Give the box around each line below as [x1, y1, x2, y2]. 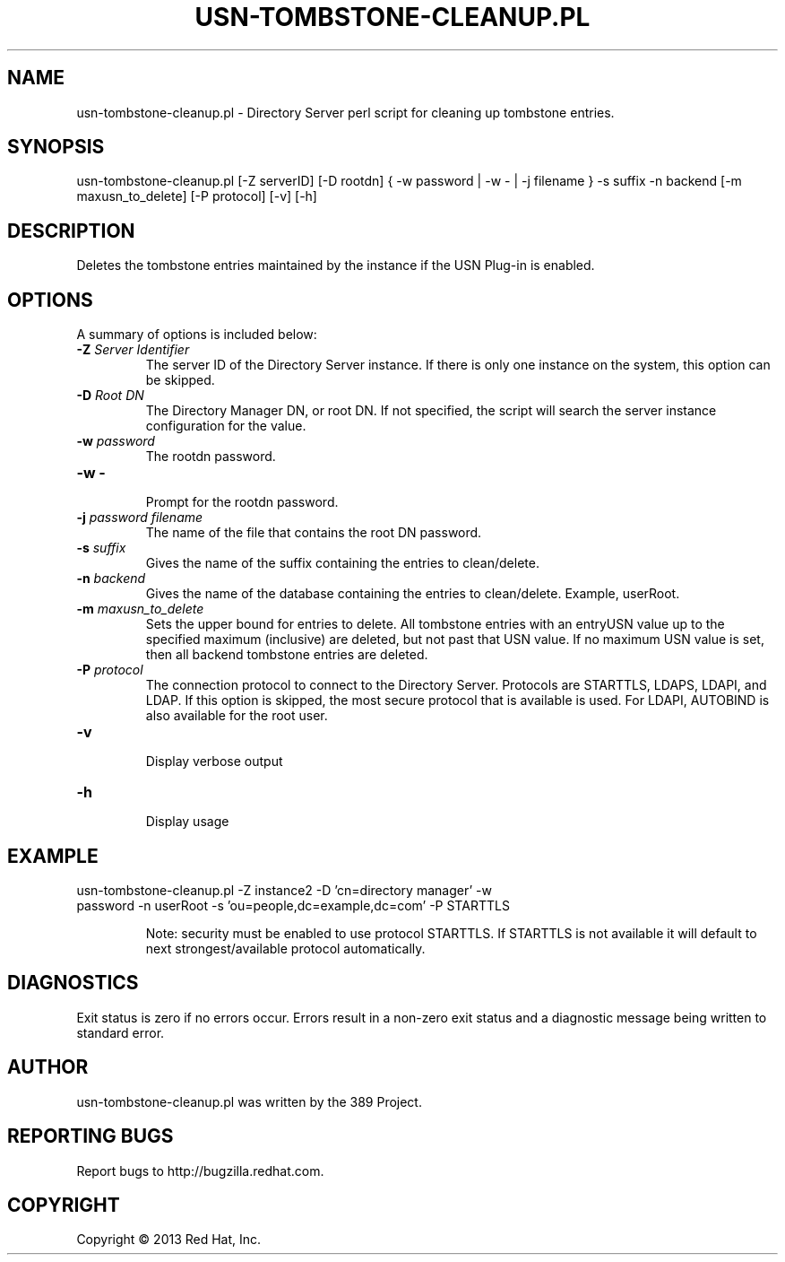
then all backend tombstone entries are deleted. [145, 647, 428, 663]
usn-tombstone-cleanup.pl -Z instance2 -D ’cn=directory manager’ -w [76, 882, 492, 898]
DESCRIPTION [7, 219, 135, 242]
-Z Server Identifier [76, 342, 190, 358]
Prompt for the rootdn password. [145, 494, 339, 510]
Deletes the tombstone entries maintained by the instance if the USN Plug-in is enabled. [76, 257, 595, 274]
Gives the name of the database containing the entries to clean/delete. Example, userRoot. [145, 586, 680, 602]
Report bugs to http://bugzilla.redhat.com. [76, 1162, 324, 1179]
